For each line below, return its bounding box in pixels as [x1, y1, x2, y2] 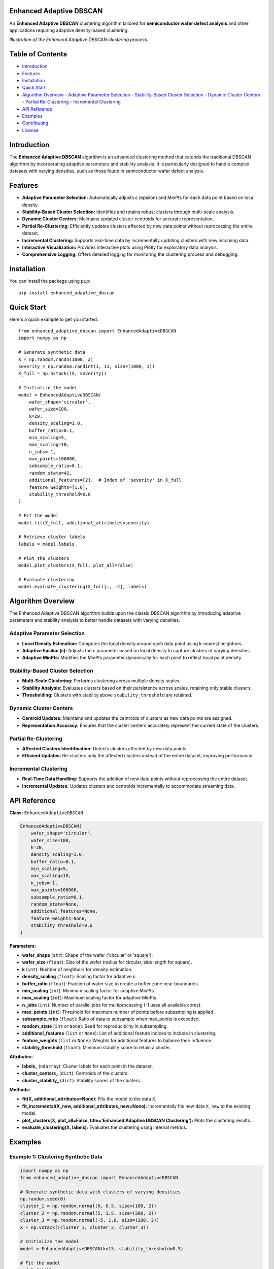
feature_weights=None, [30, 915, 87, 921]
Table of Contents [9, 50, 67, 58]
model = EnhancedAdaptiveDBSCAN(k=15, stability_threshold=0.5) [20, 1246, 184, 1251]
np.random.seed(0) [20, 1196, 66, 1202]
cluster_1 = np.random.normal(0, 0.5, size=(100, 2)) [20, 1203, 157, 1209]
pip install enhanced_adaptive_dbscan [18, 290, 115, 295]
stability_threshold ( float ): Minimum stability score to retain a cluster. [22, 1045, 172, 1051]
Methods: [9, 1086, 30, 1092]
